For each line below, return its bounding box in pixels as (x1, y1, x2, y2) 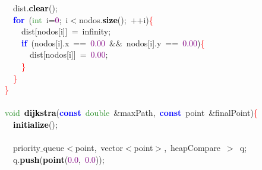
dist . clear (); (12, 2, 58, 14)
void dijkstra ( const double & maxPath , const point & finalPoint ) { (5, 106, 258, 119)
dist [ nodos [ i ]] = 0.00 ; (29, 48, 108, 61)
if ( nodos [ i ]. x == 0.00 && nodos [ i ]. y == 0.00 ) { (21, 36, 205, 49)
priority (12, 141, 40, 154)
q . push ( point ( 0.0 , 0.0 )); (12, 153, 105, 165)
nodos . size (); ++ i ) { (79, 13, 153, 26)
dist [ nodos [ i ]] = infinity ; (21, 25, 111, 37)
